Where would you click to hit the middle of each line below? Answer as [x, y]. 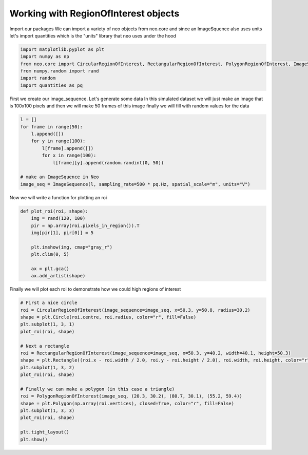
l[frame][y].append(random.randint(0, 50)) [108, 163]
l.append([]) [47, 134]
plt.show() [34, 439]
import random [38, 78]
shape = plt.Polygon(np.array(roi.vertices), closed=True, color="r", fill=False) [127, 403]
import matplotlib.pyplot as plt [62, 49]
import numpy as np [45, 57]
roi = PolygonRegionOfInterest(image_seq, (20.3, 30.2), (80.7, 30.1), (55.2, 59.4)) [131, 396]
